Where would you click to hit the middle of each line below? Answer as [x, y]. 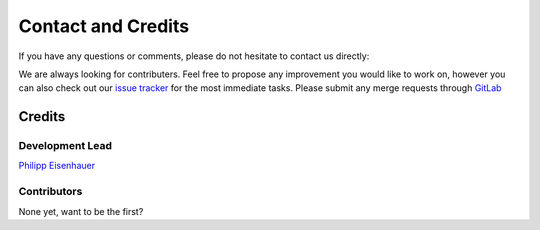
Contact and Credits [104, 26]
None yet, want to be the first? [81, 211]
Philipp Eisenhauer [56, 166]
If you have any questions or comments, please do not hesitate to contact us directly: [194, 56]
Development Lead [65, 146]
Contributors [50, 192]
